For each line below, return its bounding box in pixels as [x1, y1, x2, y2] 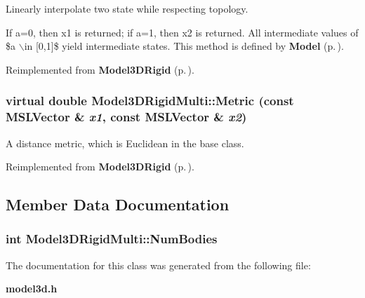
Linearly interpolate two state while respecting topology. [6, 1, 248, 15]
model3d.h [6, 281, 58, 296]
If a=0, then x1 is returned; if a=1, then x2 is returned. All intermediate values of [6, 25, 359, 39]
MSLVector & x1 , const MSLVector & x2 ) [6, 108, 247, 126]
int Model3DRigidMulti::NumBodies [6, 230, 218, 248]
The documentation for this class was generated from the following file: [6, 257, 311, 272]
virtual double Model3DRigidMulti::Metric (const [6, 92, 294, 109]
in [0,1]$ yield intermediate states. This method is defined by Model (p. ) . [24, 39, 344, 53]
